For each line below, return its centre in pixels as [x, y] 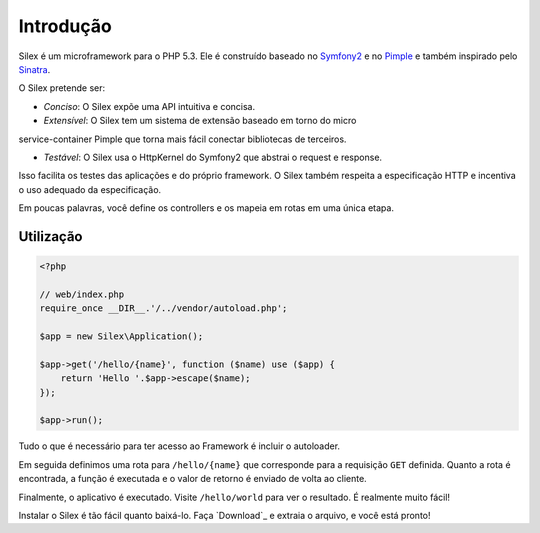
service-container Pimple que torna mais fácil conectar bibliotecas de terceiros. [182, 139]
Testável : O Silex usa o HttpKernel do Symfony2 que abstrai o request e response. [213, 157]
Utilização [50, 236]
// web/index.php [82, 294]
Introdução [65, 26]
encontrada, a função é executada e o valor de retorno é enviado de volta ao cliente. [192, 479]
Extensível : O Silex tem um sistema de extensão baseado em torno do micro [200, 121]
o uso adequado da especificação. [90, 189]
